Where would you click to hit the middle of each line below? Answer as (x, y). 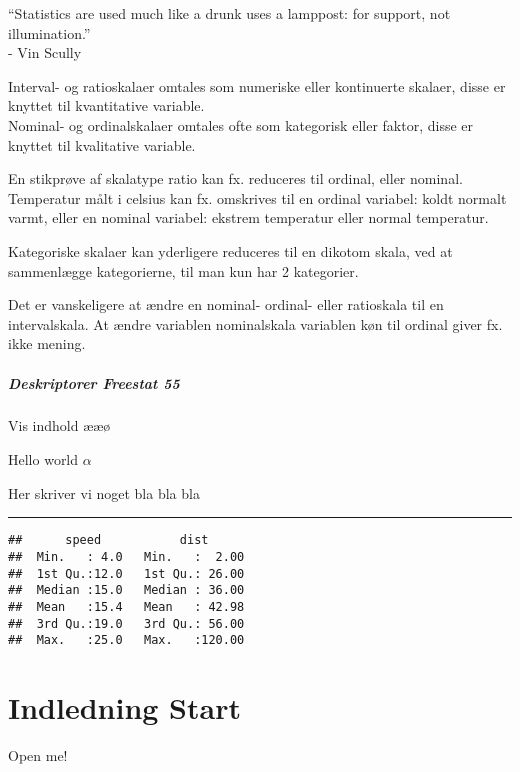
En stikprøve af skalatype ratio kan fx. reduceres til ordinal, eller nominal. (235, 178)
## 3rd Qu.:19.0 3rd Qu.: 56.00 (126, 623)
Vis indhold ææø (59, 425)
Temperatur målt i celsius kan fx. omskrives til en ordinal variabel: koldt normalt (257, 197)
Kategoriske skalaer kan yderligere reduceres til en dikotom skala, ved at (230, 250)
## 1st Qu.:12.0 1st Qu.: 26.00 (126, 573)
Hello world (43, 459)
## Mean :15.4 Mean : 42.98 (126, 606)
